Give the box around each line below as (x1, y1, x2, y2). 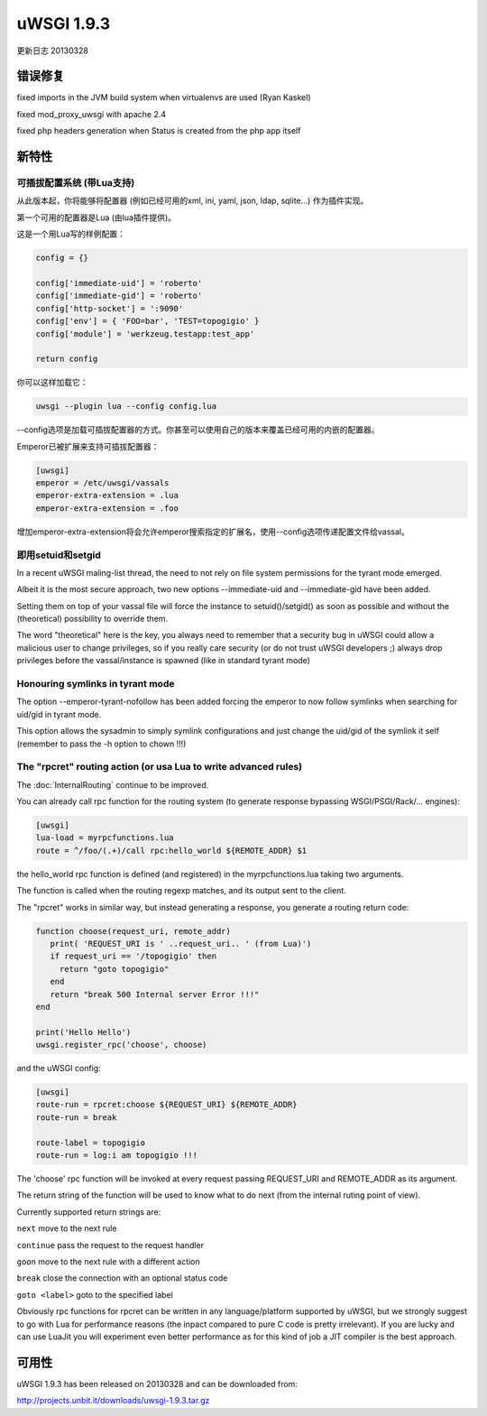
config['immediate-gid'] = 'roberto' (35, 291, 203, 301)
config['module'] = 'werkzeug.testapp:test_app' (35, 329, 255, 338)
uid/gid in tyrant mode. (16, 708, 102, 719)
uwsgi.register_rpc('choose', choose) (35, 1040, 207, 1050)
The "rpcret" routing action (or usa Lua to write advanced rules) (16, 761, 302, 773)
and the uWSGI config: (16, 1063, 101, 1074)
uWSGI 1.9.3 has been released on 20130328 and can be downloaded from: (16, 1378, 298, 1389)
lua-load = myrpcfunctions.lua (35, 833, 175, 843)
